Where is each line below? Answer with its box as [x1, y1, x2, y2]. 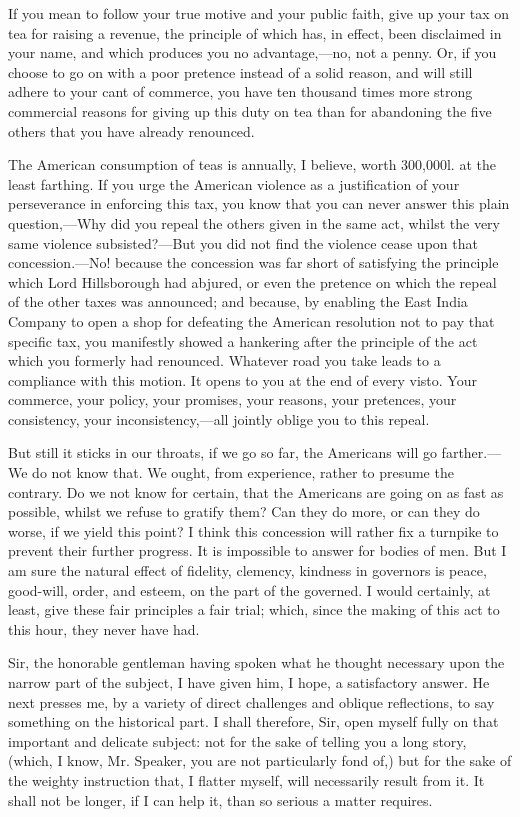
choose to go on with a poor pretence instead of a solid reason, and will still [8, 61, 473, 82]
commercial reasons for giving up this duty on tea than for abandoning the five [8, 100, 492, 121]
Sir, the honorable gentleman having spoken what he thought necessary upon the [8, 652, 505, 673]
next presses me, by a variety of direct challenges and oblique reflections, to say [8, 691, 495, 712]
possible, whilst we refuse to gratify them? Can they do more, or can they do [8, 501, 480, 522]
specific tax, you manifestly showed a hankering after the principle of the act [8, 330, 478, 351]
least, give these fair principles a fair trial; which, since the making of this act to [8, 599, 500, 620]
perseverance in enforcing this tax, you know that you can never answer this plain [8, 193, 510, 214]
